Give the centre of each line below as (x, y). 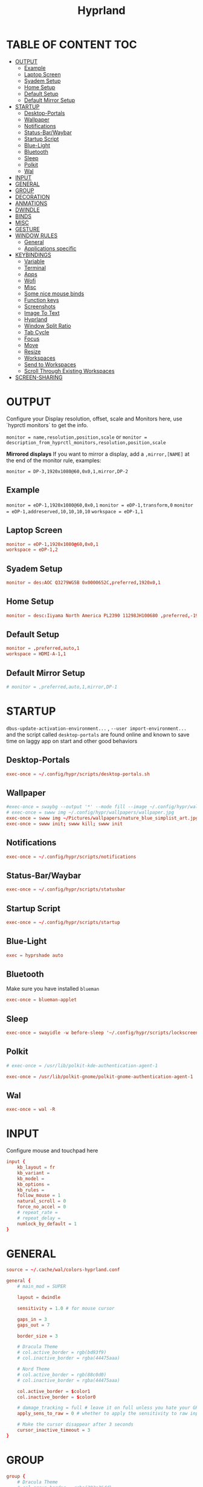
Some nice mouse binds (54, 293)
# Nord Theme (34, 1369)
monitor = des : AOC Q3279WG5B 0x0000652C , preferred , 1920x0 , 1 (84, 583)
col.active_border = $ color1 (54, 1391)
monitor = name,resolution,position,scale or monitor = (77, 437)
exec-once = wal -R (31, 1110)
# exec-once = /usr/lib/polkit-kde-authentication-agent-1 (82, 1065)
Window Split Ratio (47, 326)
